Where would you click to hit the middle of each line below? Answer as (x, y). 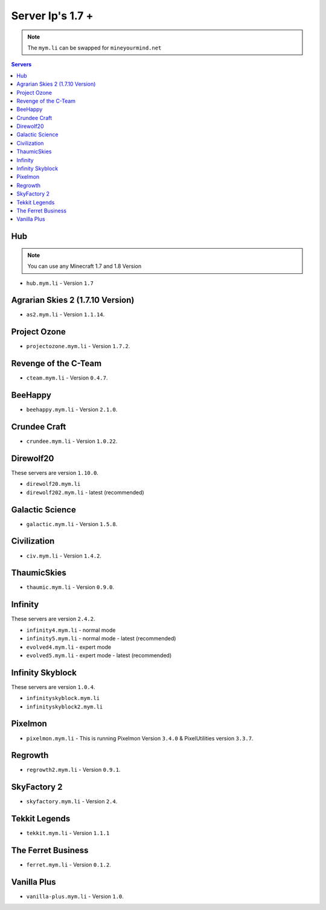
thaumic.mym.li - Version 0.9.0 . (70, 587)
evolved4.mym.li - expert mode (69, 647)
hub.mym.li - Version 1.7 (60, 283)
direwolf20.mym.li (53, 484)
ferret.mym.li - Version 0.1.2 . (69, 865)
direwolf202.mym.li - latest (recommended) (85, 492)
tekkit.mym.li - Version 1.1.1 (68, 833)
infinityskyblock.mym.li (63, 698)
